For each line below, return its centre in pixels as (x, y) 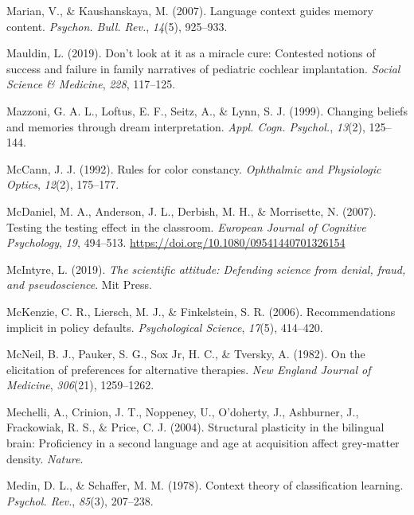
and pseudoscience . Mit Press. (79, 285)
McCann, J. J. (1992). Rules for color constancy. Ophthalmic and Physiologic (194, 168)
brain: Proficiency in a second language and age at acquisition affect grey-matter (203, 443)
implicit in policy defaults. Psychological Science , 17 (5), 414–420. (165, 327)
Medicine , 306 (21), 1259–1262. (80, 385)
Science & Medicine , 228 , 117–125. (91, 84)
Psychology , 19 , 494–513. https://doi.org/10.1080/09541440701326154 (176, 242)
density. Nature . (45, 458)
